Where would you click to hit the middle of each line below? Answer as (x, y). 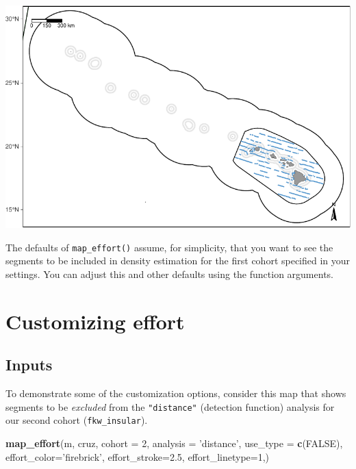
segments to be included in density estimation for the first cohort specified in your (178, 261)
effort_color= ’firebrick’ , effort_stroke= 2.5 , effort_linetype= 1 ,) (138, 456)
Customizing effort (95, 321)
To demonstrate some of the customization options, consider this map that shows (176, 393)
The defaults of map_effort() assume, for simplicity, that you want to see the (169, 247)
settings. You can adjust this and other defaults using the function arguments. (169, 274)
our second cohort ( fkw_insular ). (77, 420)
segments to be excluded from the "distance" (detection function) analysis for (170, 406)
